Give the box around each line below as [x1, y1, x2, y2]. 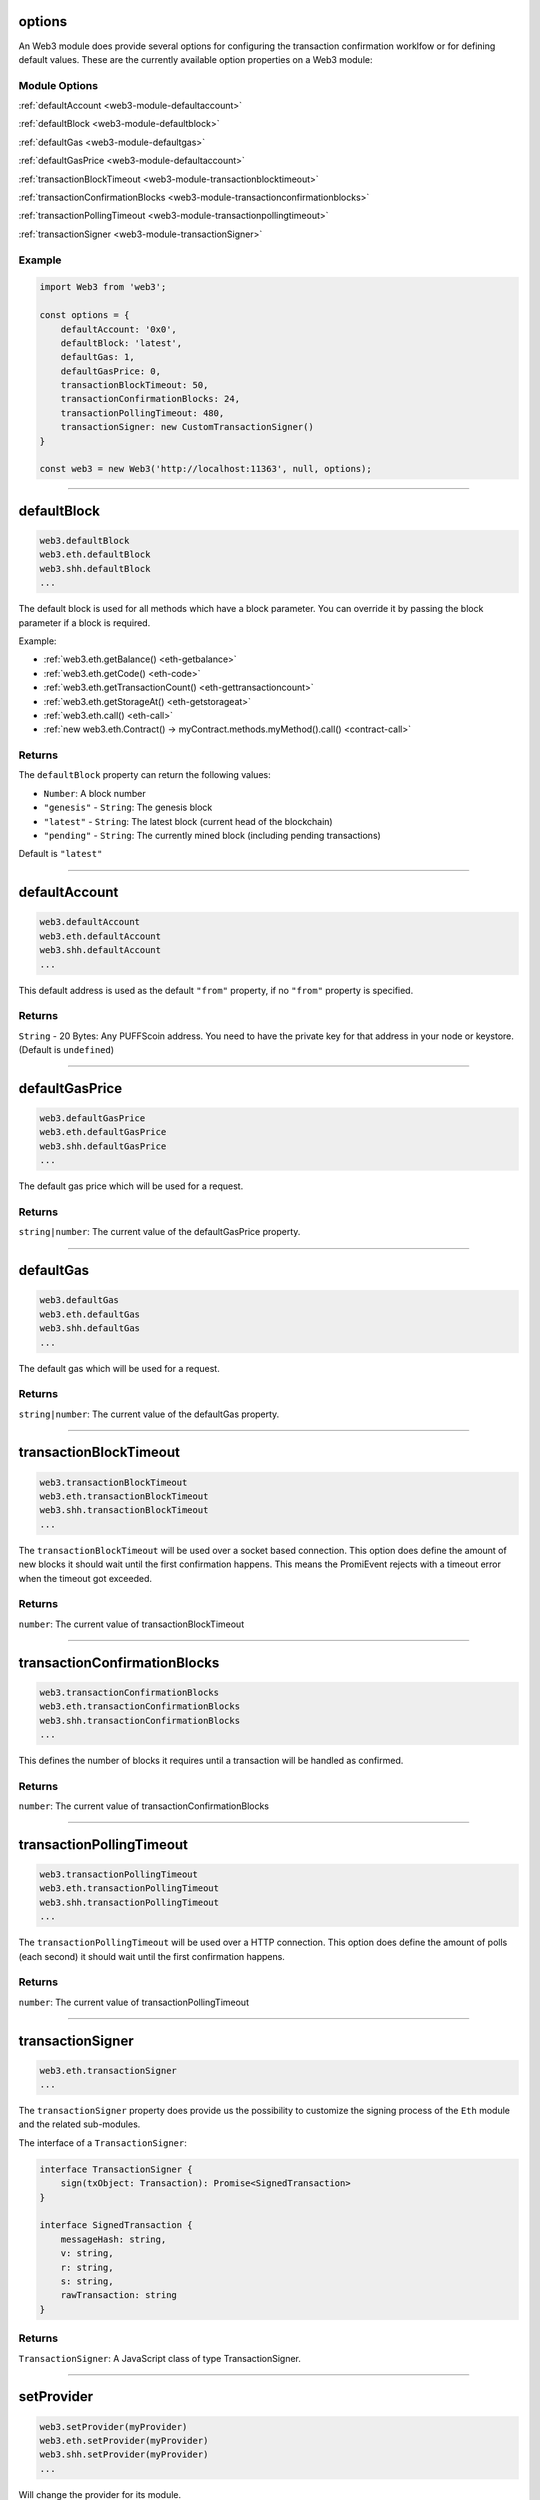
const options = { [39, 310, 130, 321]
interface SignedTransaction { [39, 2220, 194, 2231]
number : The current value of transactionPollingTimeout [18, 1996, 250, 2008]
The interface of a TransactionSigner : [18, 2136, 187, 2149]
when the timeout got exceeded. [18, 1572, 152, 1584]
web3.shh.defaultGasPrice [39, 1140, 167, 1152]
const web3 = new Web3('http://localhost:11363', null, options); [39, 463, 372, 475]
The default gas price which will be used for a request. [18, 1180, 244, 1192]
